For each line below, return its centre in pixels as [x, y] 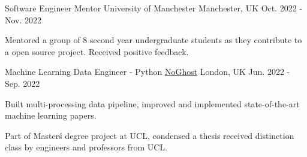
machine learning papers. [51, 115]
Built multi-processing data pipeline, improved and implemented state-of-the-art [152, 103]
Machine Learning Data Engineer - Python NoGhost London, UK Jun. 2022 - [148, 72]
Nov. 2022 [23, 19]
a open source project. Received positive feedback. [97, 51]
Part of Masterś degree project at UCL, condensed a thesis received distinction [150, 135]
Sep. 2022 [22, 83]
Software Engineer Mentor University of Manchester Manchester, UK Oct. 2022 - [154, 8]
